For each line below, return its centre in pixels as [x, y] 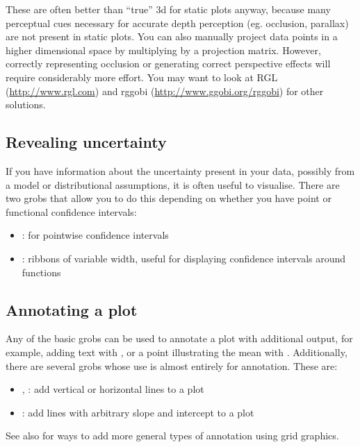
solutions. [26, 104]
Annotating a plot [72, 309]
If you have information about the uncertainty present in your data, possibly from [180, 170]
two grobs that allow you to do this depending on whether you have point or [169, 198]
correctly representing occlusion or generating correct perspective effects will [168, 64]
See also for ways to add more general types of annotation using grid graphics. [172, 436]
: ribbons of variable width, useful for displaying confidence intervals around [184, 258]
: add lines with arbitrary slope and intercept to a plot [138, 412]
